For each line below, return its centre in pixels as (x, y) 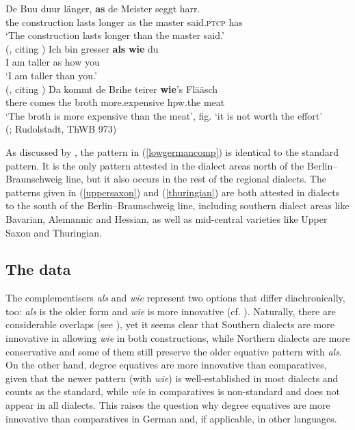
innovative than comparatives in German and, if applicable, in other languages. (171, 418)
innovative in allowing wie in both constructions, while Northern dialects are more (178, 338)
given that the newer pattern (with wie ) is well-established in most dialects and (172, 378)
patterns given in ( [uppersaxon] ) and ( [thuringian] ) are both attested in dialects (173, 192)
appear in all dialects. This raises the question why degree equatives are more (168, 405)
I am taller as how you (53, 62)
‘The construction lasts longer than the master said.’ (115, 35)
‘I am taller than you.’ (51, 75)
